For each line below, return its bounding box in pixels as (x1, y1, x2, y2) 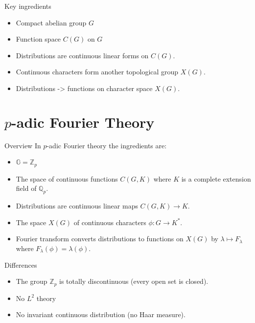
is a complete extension (181, 173, 251, 184)
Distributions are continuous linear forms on (16, 50, 149, 60)
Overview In (4, 140, 41, 150)
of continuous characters (73, 217, 146, 227)
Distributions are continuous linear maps (16, 201, 138, 211)
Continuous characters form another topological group (16, 67, 179, 77)
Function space (16, 34, 61, 44)
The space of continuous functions (16, 173, 118, 184)
